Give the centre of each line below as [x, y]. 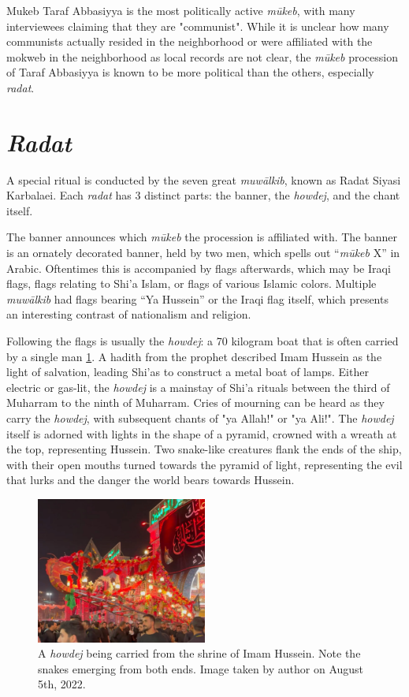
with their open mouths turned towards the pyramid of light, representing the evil [204, 464]
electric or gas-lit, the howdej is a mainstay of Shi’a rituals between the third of [198, 387]
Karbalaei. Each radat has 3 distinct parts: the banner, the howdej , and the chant [203, 195]
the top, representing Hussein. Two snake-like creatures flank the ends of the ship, [204, 449]
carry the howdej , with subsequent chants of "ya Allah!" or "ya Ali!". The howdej [200, 418]
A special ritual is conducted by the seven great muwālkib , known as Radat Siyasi [204, 179]
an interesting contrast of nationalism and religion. [129, 314]
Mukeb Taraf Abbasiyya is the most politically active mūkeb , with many [181, 10]
